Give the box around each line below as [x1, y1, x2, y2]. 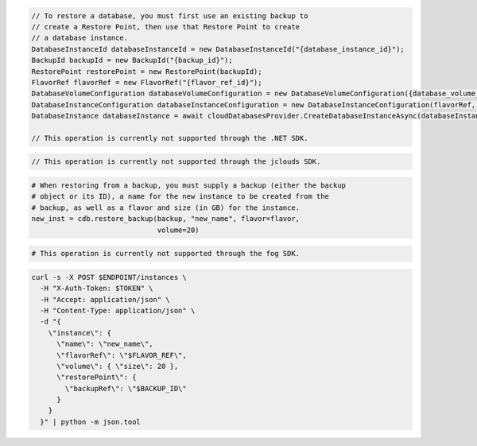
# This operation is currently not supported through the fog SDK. [31, 249, 301, 258]
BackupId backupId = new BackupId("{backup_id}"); [31, 56, 234, 65]
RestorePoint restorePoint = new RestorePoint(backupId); [31, 67, 262, 76]
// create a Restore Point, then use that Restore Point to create [31, 22, 301, 31]
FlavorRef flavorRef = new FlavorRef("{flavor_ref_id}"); [31, 78, 262, 87]
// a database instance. [31, 33, 129, 43]
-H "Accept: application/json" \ [40, 295, 170, 304]
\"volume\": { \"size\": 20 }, [56, 362, 179, 370]
